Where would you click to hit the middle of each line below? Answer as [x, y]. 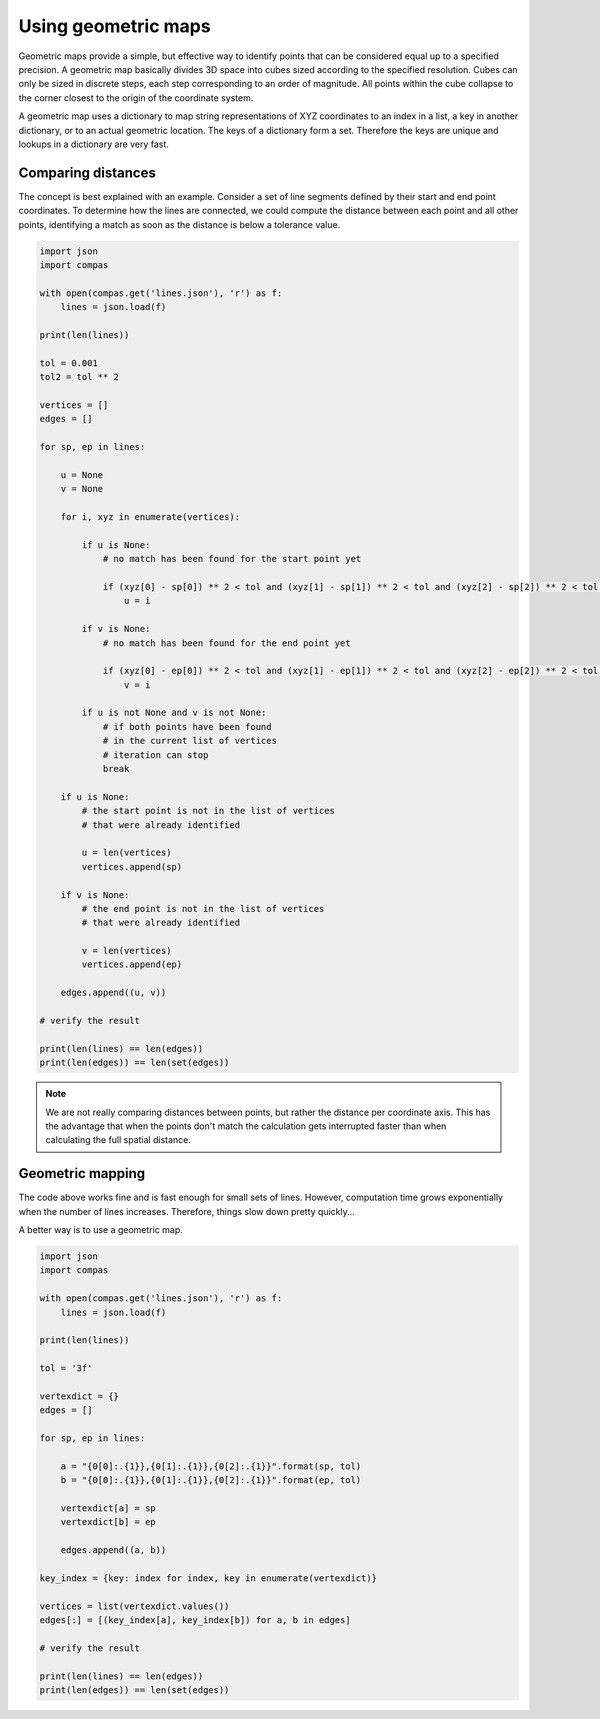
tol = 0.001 [69, 363]
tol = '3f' [66, 1368]
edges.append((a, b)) [113, 1550]
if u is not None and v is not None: [174, 713]
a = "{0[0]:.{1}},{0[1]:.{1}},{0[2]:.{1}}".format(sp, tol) [211, 1466]
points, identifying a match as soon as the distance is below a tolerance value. [179, 224]
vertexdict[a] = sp [108, 1508]
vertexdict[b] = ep [108, 1522]
